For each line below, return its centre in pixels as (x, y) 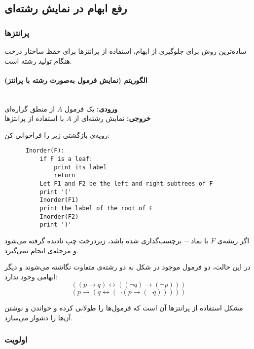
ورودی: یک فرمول (91, 108)
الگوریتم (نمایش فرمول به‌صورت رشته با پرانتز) (76, 80)
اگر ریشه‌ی (233, 240)
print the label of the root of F (96, 208)
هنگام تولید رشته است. (38, 60)
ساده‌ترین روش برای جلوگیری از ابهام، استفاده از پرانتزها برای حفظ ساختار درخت (126, 51)
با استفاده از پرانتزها (34, 118)
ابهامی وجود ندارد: (31, 276)
